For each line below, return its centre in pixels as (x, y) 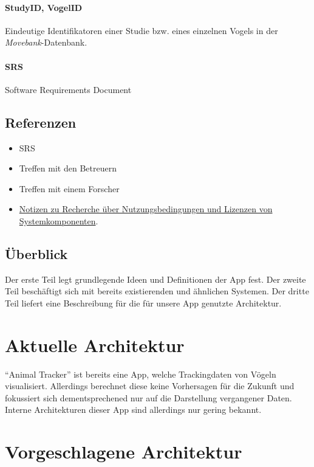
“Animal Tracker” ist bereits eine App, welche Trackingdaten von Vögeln (141, 374)
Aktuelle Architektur (95, 344)
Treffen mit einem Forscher (69, 188)
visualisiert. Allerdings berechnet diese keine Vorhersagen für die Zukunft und (150, 386)
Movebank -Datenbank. (46, 42)
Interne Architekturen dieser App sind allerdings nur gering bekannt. (133, 410)
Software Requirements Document (68, 89)
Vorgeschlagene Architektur (124, 451)
